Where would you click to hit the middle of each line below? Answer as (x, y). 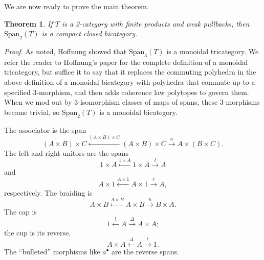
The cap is (20, 212)
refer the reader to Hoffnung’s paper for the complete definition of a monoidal (126, 62)
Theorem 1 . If (28, 23)
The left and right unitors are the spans (67, 152)
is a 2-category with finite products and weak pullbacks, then (156, 23)
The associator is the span (45, 129)
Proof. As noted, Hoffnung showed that (65, 51)
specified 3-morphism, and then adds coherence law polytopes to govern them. (127, 92)
